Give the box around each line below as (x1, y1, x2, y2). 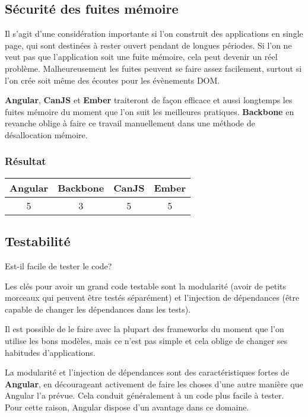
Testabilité (5, 232, 71, 250)
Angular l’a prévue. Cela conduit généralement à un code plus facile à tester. (5, 389, 284, 402)
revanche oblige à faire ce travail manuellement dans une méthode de (5, 117, 255, 129)
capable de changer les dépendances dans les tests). (5, 303, 191, 315)
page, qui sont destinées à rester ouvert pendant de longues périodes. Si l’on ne (5, 39, 292, 51)
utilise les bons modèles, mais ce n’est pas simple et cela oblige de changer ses (5, 334, 288, 346)
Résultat (5, 154, 46, 168)
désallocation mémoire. (5, 128, 88, 141)
